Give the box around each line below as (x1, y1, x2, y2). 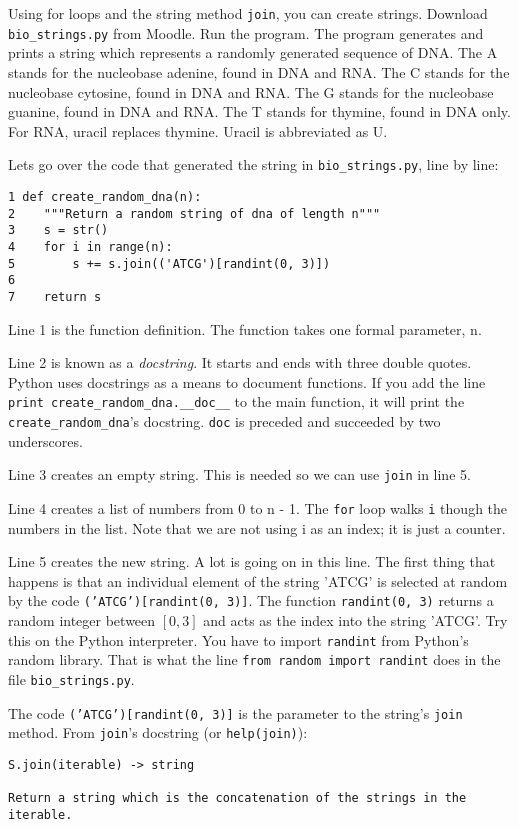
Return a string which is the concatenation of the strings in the (8, 791, 467, 806)
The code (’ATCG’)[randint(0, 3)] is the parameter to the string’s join (8, 702, 463, 723)
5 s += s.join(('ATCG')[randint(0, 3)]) (8, 256, 331, 271)
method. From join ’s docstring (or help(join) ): (8, 722, 308, 743)
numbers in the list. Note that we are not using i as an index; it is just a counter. (8, 517, 506, 538)
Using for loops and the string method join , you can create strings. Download (8, 3, 488, 23)
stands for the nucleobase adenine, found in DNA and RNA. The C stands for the (8, 61, 510, 82)
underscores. (8, 430, 83, 451)
